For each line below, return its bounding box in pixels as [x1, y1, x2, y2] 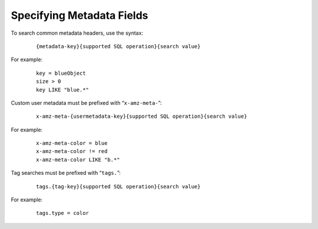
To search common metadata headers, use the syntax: [11, 29, 144, 36]
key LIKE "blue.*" [36, 86, 90, 93]
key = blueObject [36, 69, 86, 77]
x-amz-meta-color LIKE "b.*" [36, 156, 120, 163]
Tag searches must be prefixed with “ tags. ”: [11, 170, 121, 177]
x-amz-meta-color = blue [36, 140, 108, 147]
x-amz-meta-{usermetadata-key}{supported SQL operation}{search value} [36, 113, 247, 120]
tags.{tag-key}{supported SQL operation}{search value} [36, 183, 201, 190]
